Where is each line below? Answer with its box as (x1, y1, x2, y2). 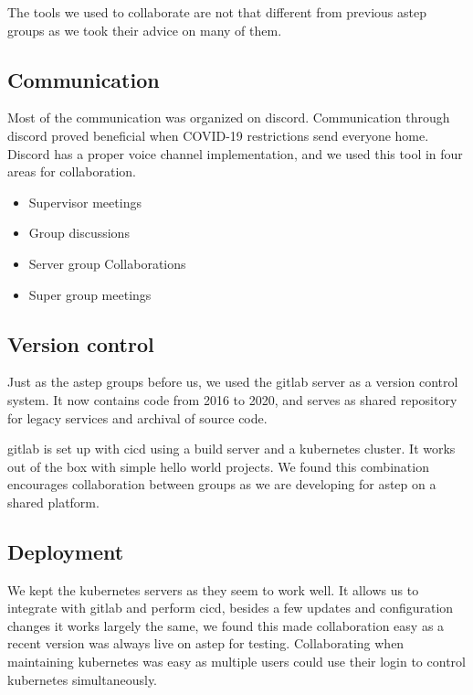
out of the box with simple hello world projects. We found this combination (7, 456, 429, 476)
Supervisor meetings (28, 192, 142, 211)
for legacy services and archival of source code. (7, 408, 268, 427)
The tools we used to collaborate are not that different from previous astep (7, 3, 426, 21)
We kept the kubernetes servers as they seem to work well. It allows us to (7, 580, 419, 599)
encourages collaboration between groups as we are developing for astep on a (7, 475, 436, 494)
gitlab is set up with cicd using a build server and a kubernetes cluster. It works (7, 439, 456, 458)
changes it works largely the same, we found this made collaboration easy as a (7, 615, 445, 635)
